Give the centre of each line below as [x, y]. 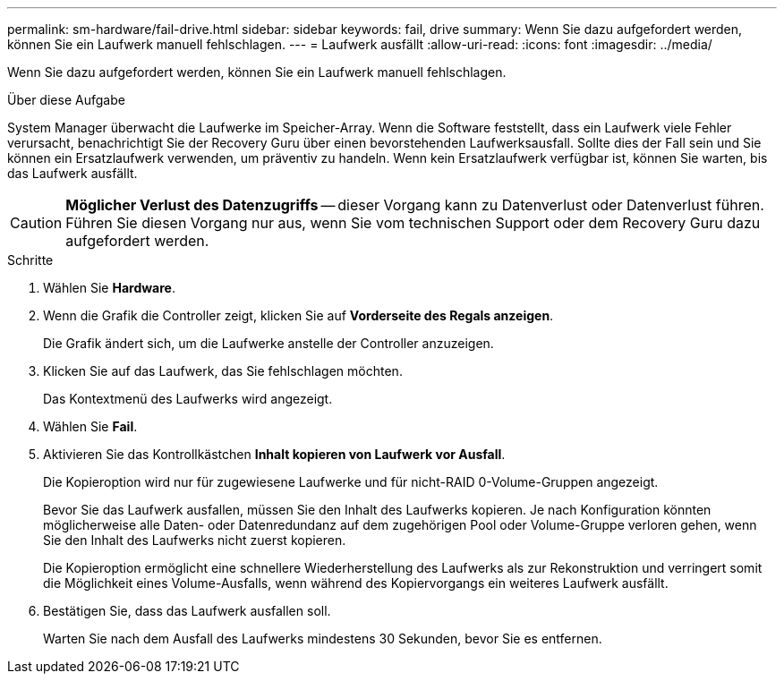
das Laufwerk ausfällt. [72, 173]
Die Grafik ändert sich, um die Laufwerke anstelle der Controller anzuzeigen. [268, 343]
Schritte [30, 260]
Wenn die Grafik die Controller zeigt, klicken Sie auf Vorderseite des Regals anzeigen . [298, 315]
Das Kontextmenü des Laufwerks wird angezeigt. [188, 399]
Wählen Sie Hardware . [109, 288]
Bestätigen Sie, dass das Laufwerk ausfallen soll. [187, 611]
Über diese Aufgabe [66, 100]
